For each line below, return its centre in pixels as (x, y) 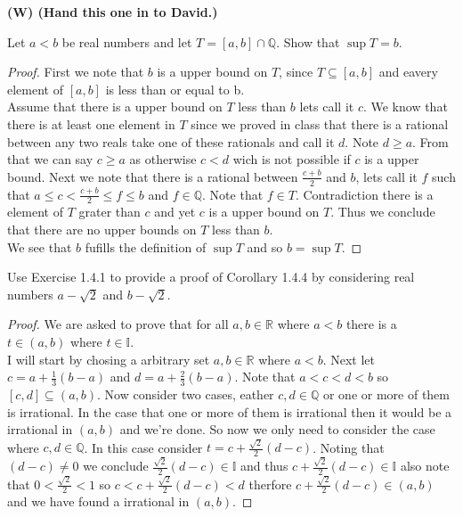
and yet (175, 212)
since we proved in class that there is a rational (320, 123)
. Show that (308, 41)
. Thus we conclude (383, 212)
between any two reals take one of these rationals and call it (171, 141)
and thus (264, 465)
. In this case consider (143, 447)
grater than (110, 212)
